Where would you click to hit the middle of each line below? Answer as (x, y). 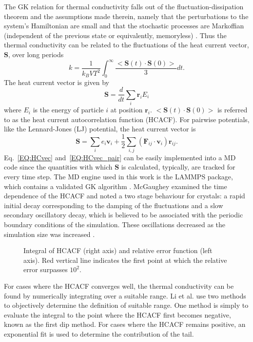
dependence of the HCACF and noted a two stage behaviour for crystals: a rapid (125, 196)
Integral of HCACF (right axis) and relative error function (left (118, 250)
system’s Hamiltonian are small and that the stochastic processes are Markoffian (124, 26)
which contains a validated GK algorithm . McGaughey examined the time (116, 186)
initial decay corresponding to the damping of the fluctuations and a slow (114, 205)
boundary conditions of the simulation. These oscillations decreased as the (115, 224)
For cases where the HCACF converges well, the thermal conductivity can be (119, 286)
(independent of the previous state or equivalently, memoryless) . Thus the (115, 35)
